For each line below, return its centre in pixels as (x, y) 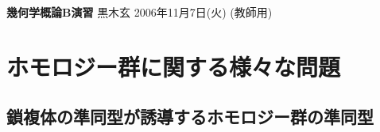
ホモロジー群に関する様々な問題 (174, 66)
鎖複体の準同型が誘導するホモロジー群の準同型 (190, 117)
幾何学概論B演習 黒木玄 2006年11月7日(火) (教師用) (140, 12)
